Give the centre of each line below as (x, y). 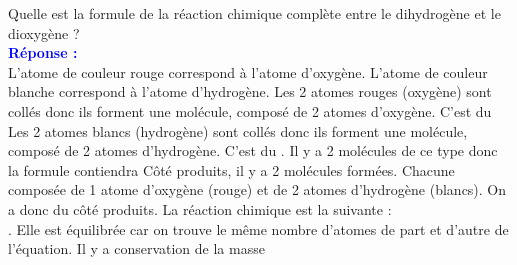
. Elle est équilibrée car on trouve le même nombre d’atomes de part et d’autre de (258, 228)
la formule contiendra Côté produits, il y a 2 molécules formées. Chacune (231, 169)
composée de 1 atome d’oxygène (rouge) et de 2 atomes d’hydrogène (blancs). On (257, 189)
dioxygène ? (44, 32)
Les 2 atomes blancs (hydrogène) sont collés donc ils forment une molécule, (238, 130)
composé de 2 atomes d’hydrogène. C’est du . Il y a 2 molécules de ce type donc (253, 150)
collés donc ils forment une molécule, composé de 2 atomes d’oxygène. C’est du (250, 110)
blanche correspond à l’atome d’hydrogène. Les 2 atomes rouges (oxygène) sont (250, 91)
